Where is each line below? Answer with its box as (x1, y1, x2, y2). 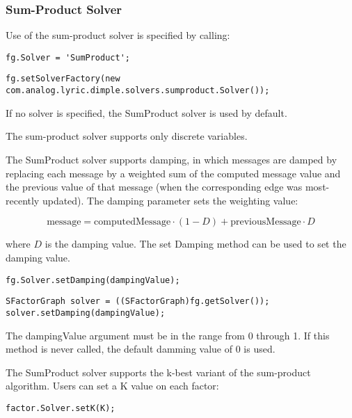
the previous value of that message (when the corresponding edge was (6, 179, 303, 194)
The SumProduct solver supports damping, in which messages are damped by (6, 152, 337, 166)
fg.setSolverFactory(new (6, 74, 120, 84)
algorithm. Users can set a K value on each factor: (6, 378, 219, 393)
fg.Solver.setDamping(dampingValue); (6, 275, 180, 285)
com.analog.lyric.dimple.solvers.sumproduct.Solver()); (6, 86, 270, 96)
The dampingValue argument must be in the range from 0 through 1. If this (6, 328, 330, 342)
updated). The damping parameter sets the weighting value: (42, 193, 298, 207)
